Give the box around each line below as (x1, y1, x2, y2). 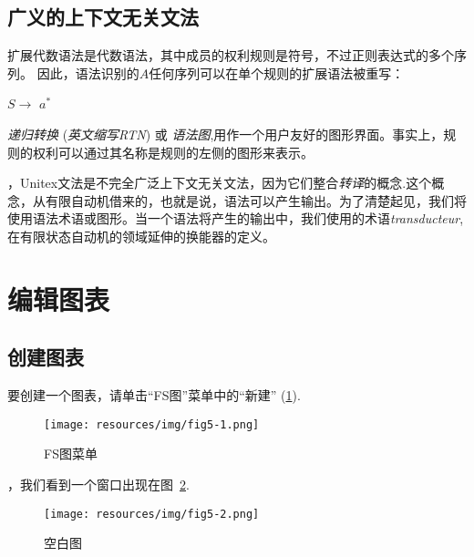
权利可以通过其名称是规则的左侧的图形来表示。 (32, 142, 314, 161)
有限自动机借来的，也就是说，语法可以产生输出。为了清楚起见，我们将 (45, 191, 467, 210)
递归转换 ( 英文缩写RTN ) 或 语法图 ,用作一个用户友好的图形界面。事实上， (7, 124, 444, 143)
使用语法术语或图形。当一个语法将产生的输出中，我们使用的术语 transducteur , (7, 209, 464, 228)
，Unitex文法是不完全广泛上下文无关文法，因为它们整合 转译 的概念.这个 (7, 173, 432, 192)
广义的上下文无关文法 (7, 3, 199, 31)
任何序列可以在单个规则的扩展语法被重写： (149, 63, 405, 82)
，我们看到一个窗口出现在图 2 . (7, 474, 190, 493)
